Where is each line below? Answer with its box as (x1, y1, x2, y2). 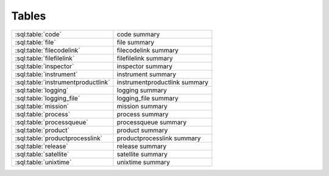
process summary (116, 110, 169, 118)
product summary (116, 125, 168, 134)
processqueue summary (116, 118, 187, 126)
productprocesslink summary (116, 134, 201, 143)
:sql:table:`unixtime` (15, 158, 72, 166)
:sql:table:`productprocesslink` (15, 134, 103, 143)
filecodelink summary (116, 46, 179, 54)
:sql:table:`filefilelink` (15, 54, 75, 62)
